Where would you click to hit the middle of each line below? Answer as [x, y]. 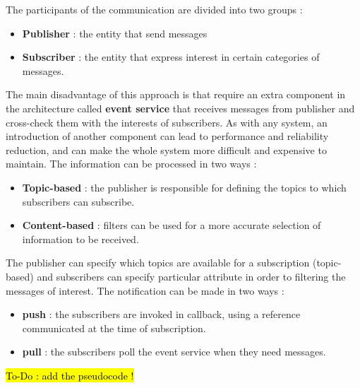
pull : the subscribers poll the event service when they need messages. [174, 352]
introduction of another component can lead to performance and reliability [167, 136]
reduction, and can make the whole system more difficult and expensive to [166, 149]
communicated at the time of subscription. [114, 328]
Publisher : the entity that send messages [115, 33]
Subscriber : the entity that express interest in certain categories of [171, 57]
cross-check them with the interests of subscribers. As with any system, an [167, 122]
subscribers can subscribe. [78, 201]
